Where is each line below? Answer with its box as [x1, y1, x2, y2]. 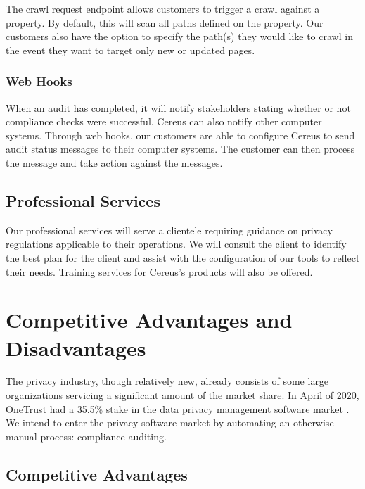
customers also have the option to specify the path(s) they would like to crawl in [6, 29, 353, 44]
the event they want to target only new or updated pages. [6, 42, 255, 57]
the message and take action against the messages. [6, 155, 223, 170]
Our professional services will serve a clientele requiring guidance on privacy [6, 222, 333, 237]
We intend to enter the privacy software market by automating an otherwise [6, 415, 334, 430]
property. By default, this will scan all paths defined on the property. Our [6, 15, 324, 30]
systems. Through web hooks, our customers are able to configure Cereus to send [6, 127, 355, 142]
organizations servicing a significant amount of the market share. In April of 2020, [6, 388, 359, 402]
